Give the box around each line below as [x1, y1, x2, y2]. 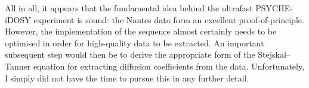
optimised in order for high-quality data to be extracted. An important [5, 36, 264, 49]
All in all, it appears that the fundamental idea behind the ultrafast [5, 2, 253, 14]
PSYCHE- [255, 2, 293, 14]
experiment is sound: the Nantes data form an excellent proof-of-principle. [33, 13, 304, 26]
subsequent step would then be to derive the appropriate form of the [5, 48, 255, 61]
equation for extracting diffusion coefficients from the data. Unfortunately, [33, 59, 305, 72]
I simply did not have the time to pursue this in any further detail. [5, 71, 249, 84]
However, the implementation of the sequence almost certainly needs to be [5, 25, 277, 37]
